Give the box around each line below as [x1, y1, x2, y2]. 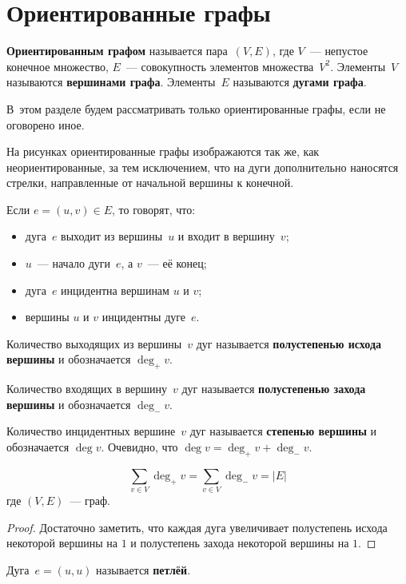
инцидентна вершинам [61, 281, 169, 298]
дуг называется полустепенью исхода [196, 335, 381, 352]
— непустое [309, 42, 368, 59]
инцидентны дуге [101, 308, 186, 325]
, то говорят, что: [112, 201, 196, 217]
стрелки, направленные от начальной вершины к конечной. [6, 174, 294, 191]
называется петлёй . [96, 561, 191, 578]
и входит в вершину [177, 228, 275, 244]
